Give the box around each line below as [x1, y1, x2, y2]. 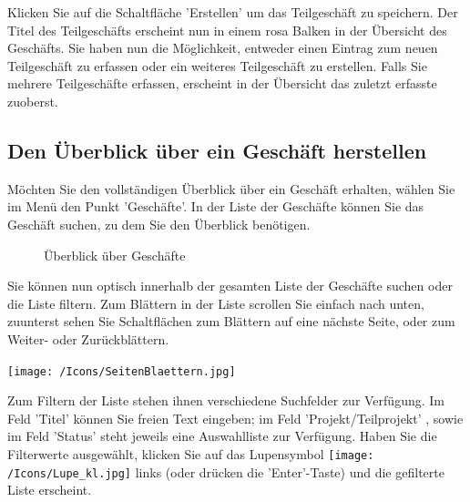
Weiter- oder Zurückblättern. [7, 329, 169, 348]
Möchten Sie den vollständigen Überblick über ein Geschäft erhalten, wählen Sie [7, 179, 455, 198]
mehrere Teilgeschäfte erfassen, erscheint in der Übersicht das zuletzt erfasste [7, 74, 437, 93]
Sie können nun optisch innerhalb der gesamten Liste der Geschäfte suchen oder [7, 276, 453, 295]
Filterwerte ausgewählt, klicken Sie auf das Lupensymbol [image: [7, 444, 374, 463]
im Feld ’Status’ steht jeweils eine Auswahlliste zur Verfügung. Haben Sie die [7, 426, 437, 446]
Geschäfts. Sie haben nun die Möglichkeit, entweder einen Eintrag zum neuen [7, 38, 438, 57]
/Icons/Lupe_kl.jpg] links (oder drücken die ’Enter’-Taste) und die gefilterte [7, 462, 444, 481]
